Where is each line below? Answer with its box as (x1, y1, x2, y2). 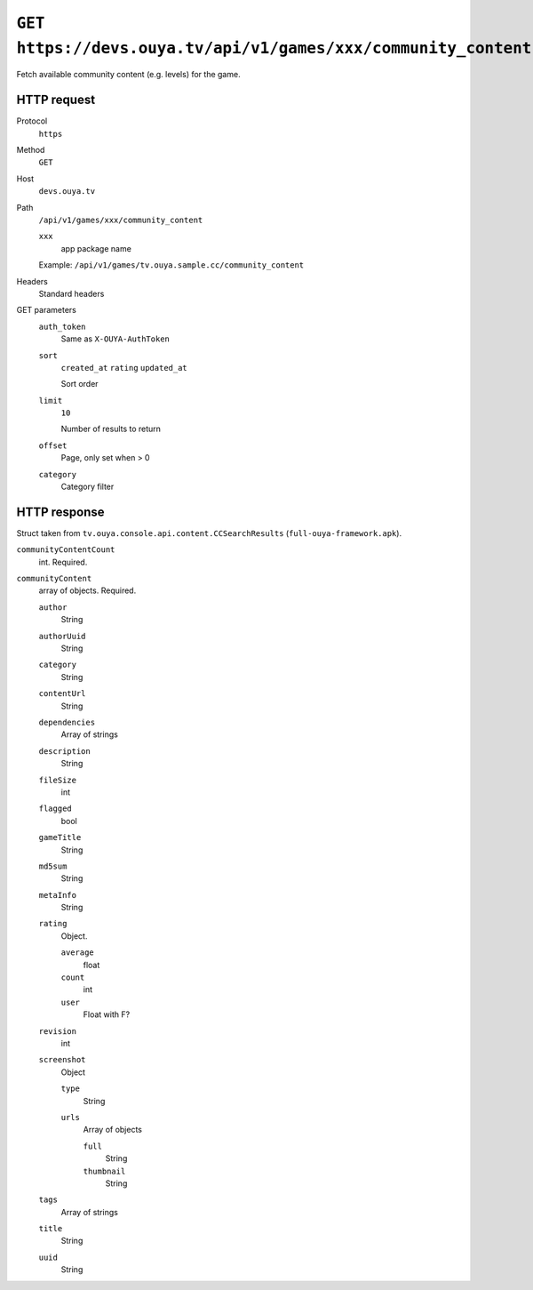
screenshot (38, 1054, 86, 1065)
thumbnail (83, 1166, 126, 1176)
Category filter (60, 481, 115, 493)
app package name (60, 243, 132, 253)
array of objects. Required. (38, 585, 137, 596)
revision (38, 1026, 77, 1036)
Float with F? (83, 1009, 131, 1020)
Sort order (60, 379, 99, 389)
